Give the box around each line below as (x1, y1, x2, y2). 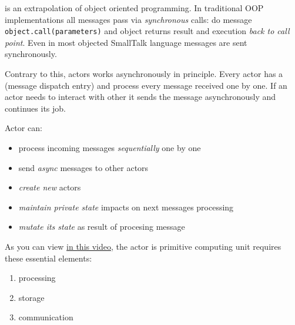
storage (18, 291, 45, 303)
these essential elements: (5, 252, 92, 264)
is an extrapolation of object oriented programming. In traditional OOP (5, 2, 264, 14)
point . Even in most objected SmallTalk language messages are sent (5, 36, 247, 48)
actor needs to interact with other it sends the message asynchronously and (5, 91, 276, 103)
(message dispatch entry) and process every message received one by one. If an (5, 79, 287, 91)
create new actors (18, 181, 81, 193)
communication (18, 311, 73, 323)
